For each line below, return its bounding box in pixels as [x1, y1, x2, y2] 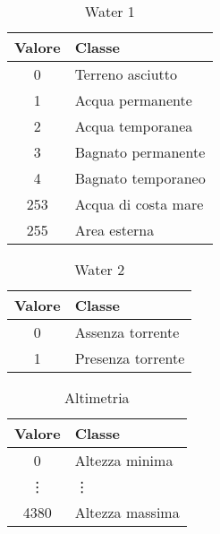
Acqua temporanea [74, 116, 193, 136]
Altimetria [64, 387, 130, 408]
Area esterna [74, 220, 155, 240]
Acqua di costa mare [74, 194, 204, 214]
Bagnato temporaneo [74, 168, 206, 188]
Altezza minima [74, 450, 173, 470]
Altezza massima [74, 502, 180, 522]
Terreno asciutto [74, 64, 178, 84]
